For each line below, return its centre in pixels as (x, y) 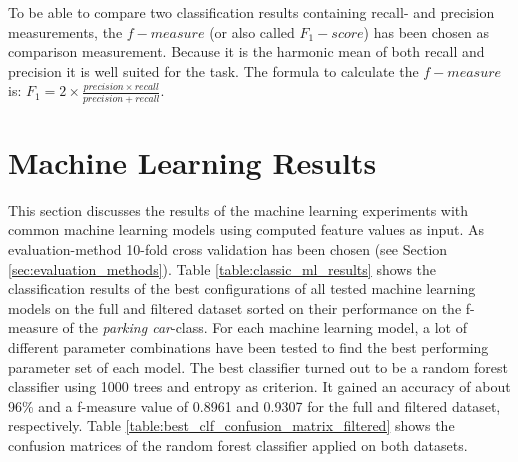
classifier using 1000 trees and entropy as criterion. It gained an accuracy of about (259, 386)
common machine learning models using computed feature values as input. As (246, 229)
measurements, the (65, 31)
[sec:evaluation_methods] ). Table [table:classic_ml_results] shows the (222, 268)
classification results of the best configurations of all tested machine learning (242, 288)
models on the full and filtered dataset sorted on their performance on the (235, 307)
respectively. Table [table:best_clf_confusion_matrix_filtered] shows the (231, 425)
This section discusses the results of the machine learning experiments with (238, 209)
